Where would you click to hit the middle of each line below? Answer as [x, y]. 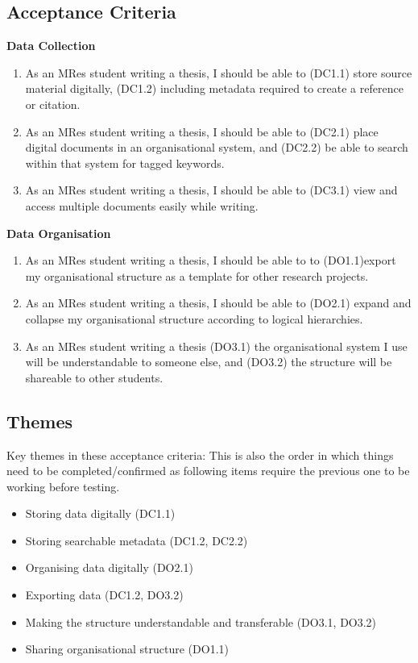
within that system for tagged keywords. [125, 163]
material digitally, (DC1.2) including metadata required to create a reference [214, 88]
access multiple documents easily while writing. [142, 205]
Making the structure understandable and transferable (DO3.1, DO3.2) [201, 621]
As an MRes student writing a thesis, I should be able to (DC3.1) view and [211, 190]
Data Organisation [59, 233]
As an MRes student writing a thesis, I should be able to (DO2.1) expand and [218, 303]
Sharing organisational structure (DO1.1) [127, 649]
